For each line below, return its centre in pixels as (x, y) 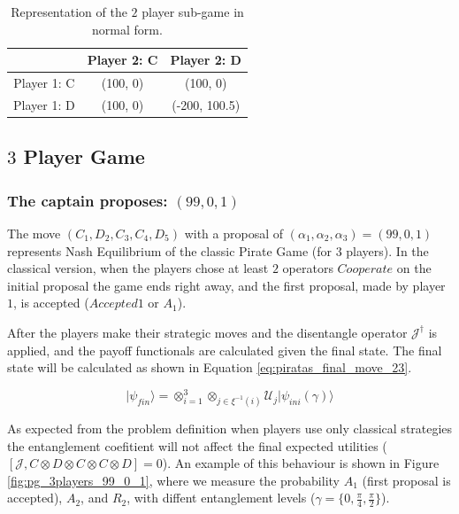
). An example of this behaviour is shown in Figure (301, 463)
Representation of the (69, 12)
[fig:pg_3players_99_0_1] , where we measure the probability (173, 480)
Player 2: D (206, 60)
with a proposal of (234, 233)
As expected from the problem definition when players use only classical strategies (230, 428)
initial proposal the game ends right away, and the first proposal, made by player (226, 285)
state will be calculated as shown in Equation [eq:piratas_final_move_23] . (210, 367)
